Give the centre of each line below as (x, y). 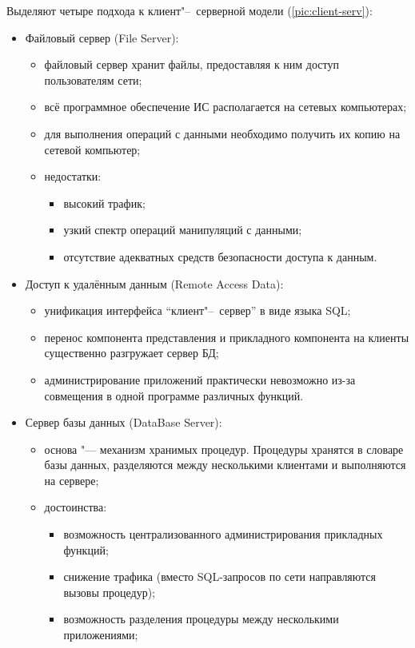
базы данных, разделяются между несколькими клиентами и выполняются (225, 465)
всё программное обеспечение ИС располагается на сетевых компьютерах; (225, 107)
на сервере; (72, 480)
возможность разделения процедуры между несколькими (201, 619)
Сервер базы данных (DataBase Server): (124, 422)
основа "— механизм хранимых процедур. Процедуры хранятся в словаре (224, 449)
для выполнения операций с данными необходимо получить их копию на (222, 133)
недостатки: (73, 176)
